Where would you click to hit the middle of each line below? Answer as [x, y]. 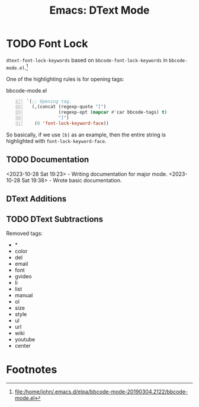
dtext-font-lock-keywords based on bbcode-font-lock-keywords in [87, 60]
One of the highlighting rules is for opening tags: [65, 79]
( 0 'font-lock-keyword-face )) [72, 123]
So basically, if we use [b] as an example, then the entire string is [86, 135]
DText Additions [36, 199]
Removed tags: [25, 233]
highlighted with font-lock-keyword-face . [56, 141]
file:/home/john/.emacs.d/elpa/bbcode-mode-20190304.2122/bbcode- [101, 392]
